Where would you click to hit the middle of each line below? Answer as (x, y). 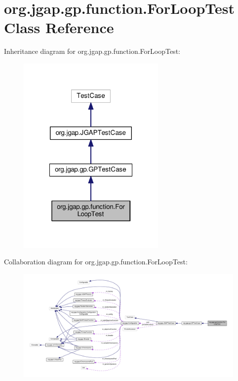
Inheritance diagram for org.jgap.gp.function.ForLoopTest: (92, 51)
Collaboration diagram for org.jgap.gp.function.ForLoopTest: (96, 262)
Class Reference (59, 27)
